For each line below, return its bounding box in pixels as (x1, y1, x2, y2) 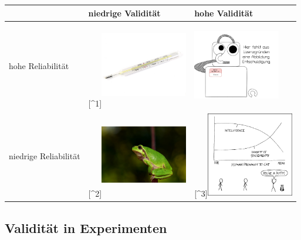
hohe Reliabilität (9, 59, 69, 71)
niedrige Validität (88, 6, 161, 19)
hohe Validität (194, 6, 253, 19)
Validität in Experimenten (5, 218, 167, 236)
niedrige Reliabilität (9, 149, 80, 162)
